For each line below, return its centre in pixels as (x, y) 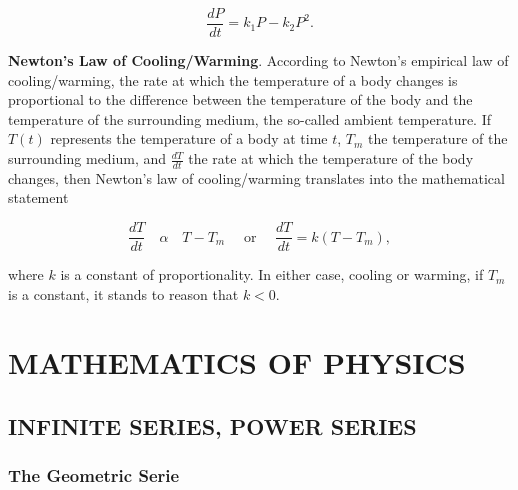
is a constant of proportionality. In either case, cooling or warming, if (272, 274)
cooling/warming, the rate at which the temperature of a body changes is (233, 79)
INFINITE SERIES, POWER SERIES (212, 426)
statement (38, 197)
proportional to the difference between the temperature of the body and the (240, 99)
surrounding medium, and (87, 158)
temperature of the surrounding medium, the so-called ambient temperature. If (250, 118)
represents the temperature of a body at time (189, 138)
